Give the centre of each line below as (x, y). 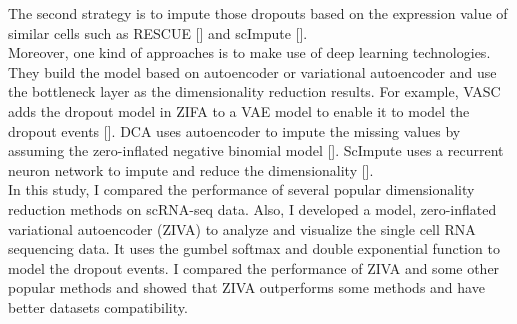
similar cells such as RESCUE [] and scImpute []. (158, 32)
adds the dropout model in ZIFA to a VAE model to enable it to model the (239, 110)
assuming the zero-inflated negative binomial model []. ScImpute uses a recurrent (256, 150)
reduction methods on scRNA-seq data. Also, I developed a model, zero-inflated (252, 208)
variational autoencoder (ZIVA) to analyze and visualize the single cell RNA (242, 228)
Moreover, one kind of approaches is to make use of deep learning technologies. (249, 52)
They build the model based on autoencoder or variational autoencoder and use (252, 71)
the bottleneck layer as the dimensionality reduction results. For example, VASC (254, 91)
